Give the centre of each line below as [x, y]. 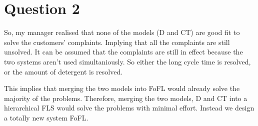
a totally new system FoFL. [46, 117]
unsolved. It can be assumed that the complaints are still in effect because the [123, 52]
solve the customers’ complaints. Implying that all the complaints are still [117, 42]
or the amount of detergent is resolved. [63, 71]
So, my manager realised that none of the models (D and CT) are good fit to [122, 32]
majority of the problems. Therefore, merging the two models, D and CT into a [126, 98]
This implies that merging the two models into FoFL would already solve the [122, 88]
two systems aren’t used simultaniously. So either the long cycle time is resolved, [127, 61]
